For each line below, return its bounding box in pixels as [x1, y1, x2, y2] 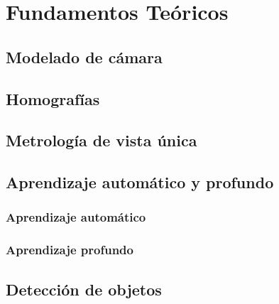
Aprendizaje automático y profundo [6, 171, 274, 193]
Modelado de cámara [6, 45, 163, 67]
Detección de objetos [6, 278, 162, 300]
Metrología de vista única [6, 129, 197, 151]
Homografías [6, 87, 100, 109]
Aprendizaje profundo [6, 241, 133, 259]
